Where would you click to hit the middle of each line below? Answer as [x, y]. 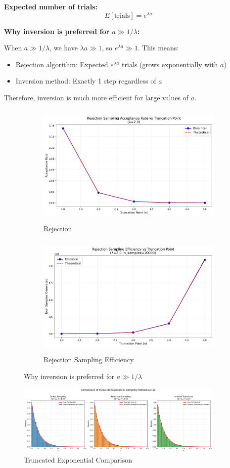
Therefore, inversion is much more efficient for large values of [96, 98]
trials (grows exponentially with [170, 64]
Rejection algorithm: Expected [62, 64]
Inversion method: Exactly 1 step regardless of [86, 81]
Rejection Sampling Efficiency [89, 359]
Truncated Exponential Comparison [78, 459]
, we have [64, 48]
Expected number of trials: [51, 6]
